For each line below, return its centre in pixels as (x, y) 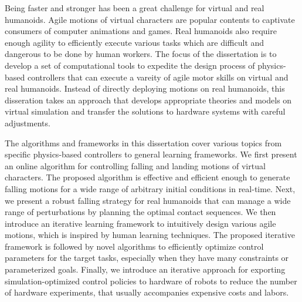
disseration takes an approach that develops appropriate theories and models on (148, 100)
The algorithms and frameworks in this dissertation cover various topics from (143, 142)
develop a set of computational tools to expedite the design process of (130, 65)
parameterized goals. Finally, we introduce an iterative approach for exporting (145, 269)
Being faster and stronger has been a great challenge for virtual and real (135, 8)
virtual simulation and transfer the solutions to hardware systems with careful (145, 111)
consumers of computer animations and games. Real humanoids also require (141, 31)
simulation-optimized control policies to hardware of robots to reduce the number (151, 281)
